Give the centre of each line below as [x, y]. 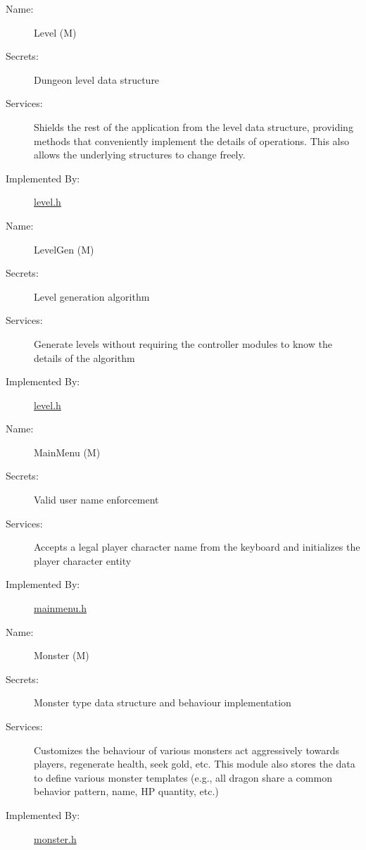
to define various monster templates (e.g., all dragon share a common [183, 777]
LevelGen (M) [64, 249]
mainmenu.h [61, 608]
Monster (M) [62, 655]
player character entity [83, 560]
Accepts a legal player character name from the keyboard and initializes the [197, 547]
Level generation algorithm [92, 296]
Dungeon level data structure [97, 79]
